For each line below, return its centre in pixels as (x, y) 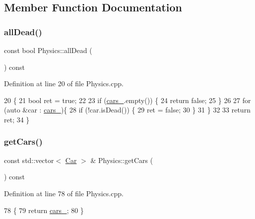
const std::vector (29, 160)
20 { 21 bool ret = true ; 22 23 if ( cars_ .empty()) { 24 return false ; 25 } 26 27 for (127, 100)
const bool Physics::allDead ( (48, 50)
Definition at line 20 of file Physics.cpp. (64, 83)
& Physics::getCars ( (122, 160)
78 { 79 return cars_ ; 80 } (44, 210)
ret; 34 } (17, 119)
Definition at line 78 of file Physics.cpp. (64, 193)
